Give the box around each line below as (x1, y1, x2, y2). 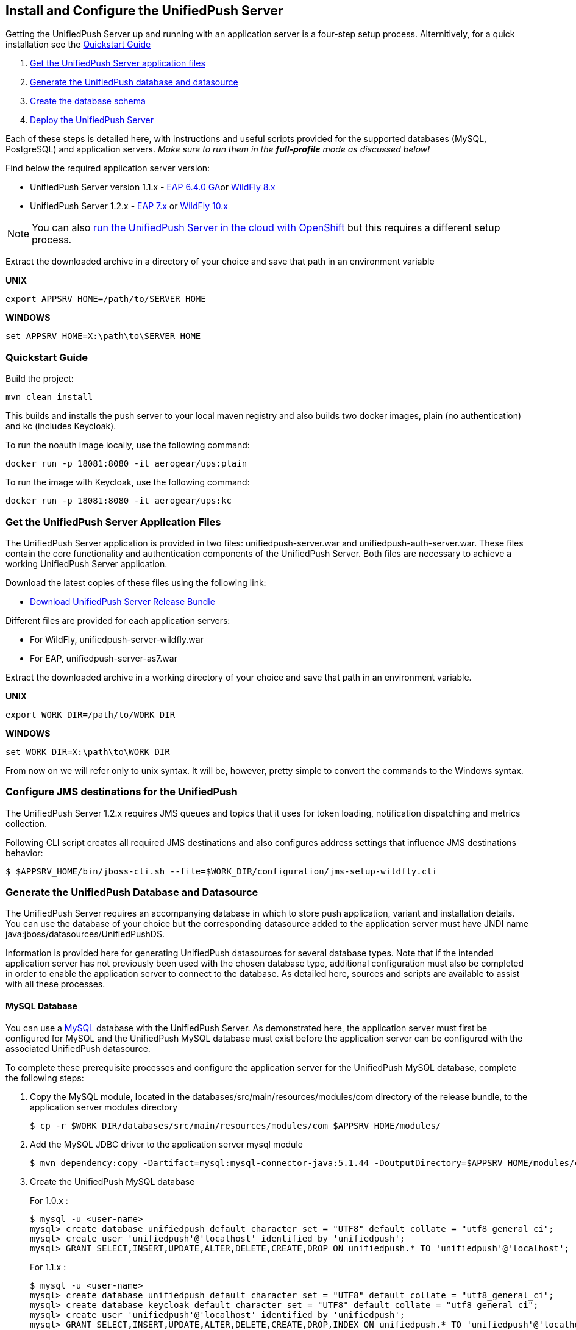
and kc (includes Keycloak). (5, 421, 116, 432)
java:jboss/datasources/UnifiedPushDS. (5, 929, 165, 940)
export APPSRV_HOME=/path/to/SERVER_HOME (5, 294, 206, 304)
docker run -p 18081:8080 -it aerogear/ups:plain (5, 459, 247, 469)
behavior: (5, 847, 43, 858)
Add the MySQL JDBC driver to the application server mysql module (30, 1139, 303, 1149)
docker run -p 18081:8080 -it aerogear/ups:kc (5, 496, 232, 506)
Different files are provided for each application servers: (5, 615, 230, 626)
